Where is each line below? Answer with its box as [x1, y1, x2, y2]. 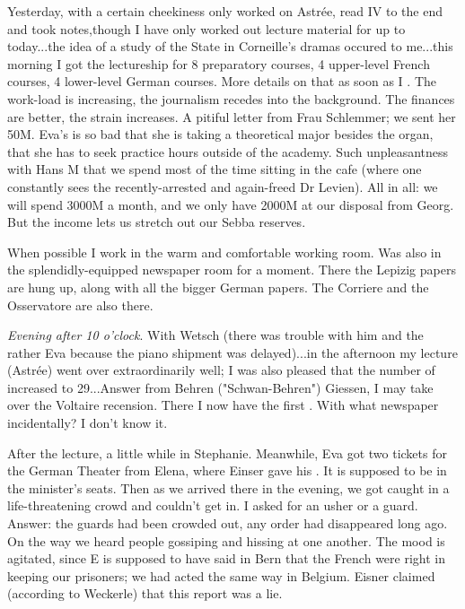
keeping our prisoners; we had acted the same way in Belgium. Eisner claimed [7, 566, 435, 585]
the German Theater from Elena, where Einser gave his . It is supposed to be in [7, 461, 447, 480]
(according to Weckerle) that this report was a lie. [7, 584, 283, 603]
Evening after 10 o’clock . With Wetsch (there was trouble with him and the [7, 326, 424, 344]
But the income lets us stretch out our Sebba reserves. [7, 213, 306, 231]
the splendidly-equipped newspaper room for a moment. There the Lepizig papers [7, 260, 456, 279]
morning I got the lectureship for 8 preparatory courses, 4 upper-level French [7, 54, 430, 73]
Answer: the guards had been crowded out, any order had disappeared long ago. [7, 514, 448, 533]
